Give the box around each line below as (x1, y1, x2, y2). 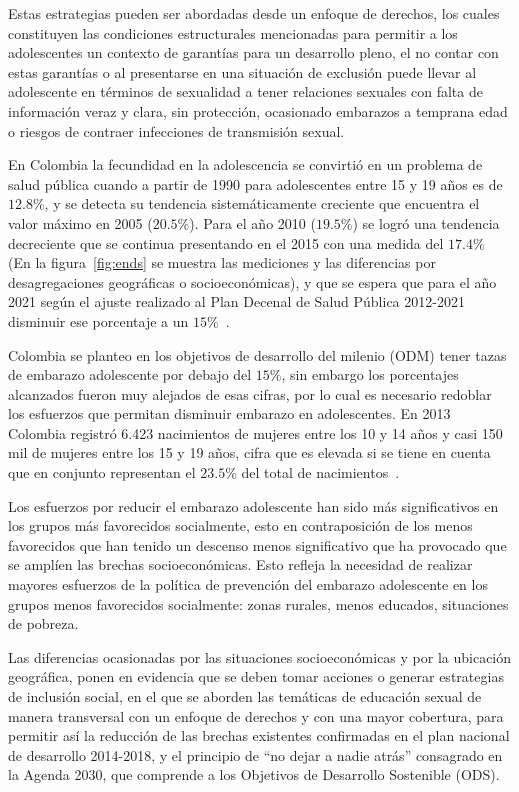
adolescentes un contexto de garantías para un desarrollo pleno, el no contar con (8, 42, 499, 63)
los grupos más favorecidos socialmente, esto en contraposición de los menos (8, 515, 473, 536)
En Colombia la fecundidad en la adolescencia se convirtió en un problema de (8, 154, 483, 175)
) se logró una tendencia (352, 212, 500, 233)
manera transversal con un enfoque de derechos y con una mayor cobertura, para (8, 705, 504, 726)
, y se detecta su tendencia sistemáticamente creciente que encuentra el (44, 193, 480, 214)
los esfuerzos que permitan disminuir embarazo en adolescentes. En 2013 (8, 403, 451, 424)
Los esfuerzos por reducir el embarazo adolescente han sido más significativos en (8, 495, 499, 516)
